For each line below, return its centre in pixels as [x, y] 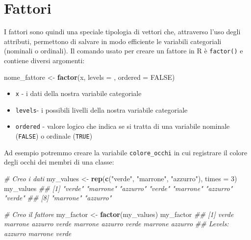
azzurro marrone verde [38, 233]
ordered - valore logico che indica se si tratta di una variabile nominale [123, 126]
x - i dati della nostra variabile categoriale [78, 93]
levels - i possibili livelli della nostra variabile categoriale [101, 109]
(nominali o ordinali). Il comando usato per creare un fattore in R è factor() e [124, 51]
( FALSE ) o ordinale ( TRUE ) [54, 136]
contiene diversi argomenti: [44, 60]
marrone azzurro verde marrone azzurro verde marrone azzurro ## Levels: [116, 224]
